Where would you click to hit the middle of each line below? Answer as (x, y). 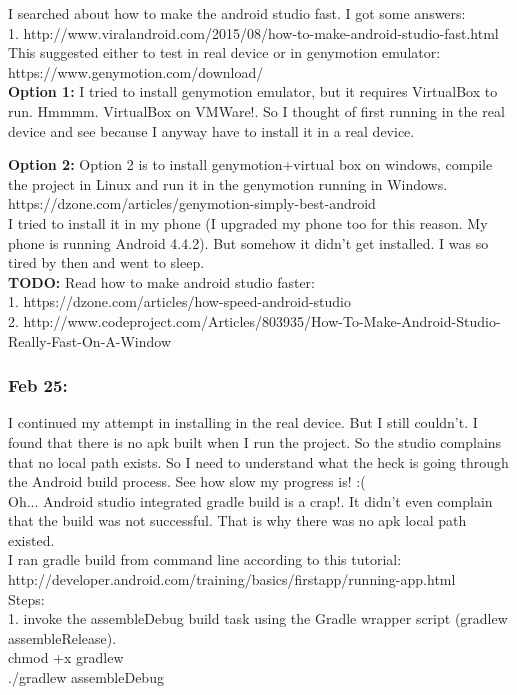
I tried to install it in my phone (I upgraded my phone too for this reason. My (248, 222)
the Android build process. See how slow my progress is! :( (187, 481)
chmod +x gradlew (66, 657)
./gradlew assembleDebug (86, 677)
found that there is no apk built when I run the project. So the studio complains (255, 441)
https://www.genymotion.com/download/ (136, 71)
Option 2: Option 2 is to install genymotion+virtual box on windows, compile (250, 164)
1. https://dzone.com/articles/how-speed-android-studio (180, 301)
